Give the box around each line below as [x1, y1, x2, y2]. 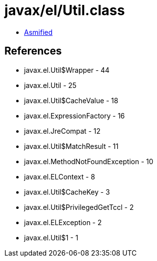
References [4, 45, 62, 58]
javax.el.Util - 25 [24, 81, 77, 89]
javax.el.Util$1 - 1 [24, 233, 78, 242]
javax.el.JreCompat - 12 [24, 126, 101, 135]
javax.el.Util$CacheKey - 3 [24, 187, 110, 196]
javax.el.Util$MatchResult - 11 [24, 142, 119, 150]
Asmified [24, 28, 53, 36]
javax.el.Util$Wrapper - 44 [24, 65, 110, 74]
